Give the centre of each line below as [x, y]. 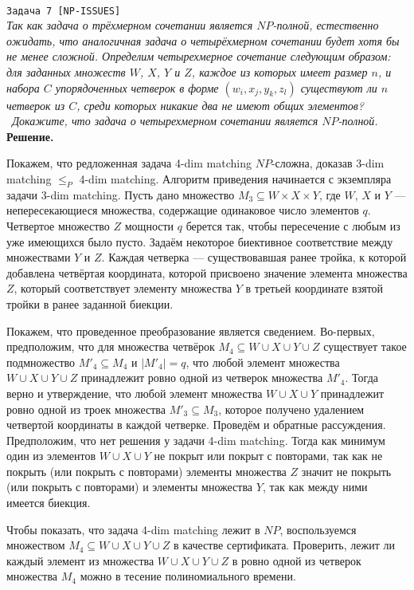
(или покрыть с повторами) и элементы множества [130, 487]
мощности [149, 225]
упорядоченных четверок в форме [137, 87]
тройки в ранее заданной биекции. [90, 303]
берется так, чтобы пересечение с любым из [293, 225]
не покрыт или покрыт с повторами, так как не [268, 456]
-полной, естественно [326, 25]
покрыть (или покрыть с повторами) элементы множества [146, 471]
